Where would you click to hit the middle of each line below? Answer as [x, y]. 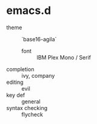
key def [16, 95]
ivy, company [38, 75]
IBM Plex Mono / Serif [64, 57]
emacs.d [29, 11]
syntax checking [27, 108]
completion [20, 69]
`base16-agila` [39, 39]
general [31, 102]
